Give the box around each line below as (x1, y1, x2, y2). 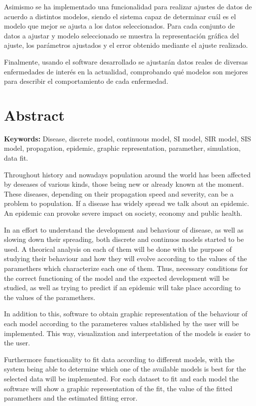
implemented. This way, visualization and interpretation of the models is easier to (4, 328, 251, 338)
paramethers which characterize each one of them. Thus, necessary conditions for (4, 263, 248, 273)
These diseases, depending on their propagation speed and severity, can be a (4, 188, 234, 199)
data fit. (4, 153, 29, 163)
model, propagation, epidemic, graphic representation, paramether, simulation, (4, 143, 241, 153)
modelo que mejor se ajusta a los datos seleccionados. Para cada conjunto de (4, 21, 235, 31)
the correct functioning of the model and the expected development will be (4, 272, 229, 283)
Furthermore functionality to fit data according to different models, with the (4, 354, 234, 364)
